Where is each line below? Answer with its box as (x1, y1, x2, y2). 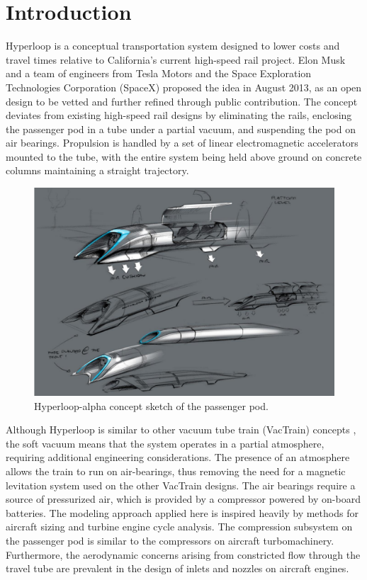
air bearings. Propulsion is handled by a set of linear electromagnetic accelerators (6, 135, 358, 150)
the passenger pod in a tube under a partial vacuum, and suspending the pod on (6, 121, 356, 136)
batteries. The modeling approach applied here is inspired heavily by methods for (6, 505, 358, 520)
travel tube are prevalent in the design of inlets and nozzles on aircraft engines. (6, 561, 349, 576)
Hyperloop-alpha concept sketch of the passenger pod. (34, 398, 269, 413)
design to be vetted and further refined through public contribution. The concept (6, 93, 358, 108)
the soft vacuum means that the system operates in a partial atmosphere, (6, 436, 324, 450)
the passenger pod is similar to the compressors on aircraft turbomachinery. (6, 533, 334, 547)
